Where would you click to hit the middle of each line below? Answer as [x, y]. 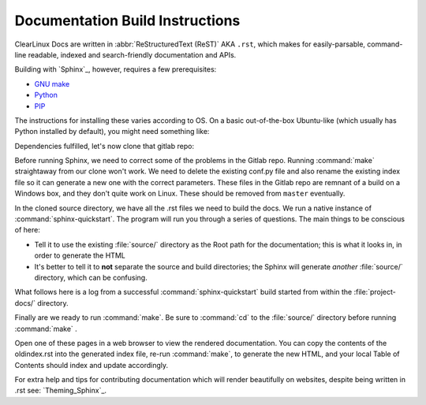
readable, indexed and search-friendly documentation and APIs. [132, 54]
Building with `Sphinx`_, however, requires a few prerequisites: [116, 69]
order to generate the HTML [80, 255]
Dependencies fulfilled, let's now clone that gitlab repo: [105, 146]
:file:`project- [375, 292]
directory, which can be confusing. [91, 277]
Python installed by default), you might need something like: [112, 132]
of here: [28, 230]
